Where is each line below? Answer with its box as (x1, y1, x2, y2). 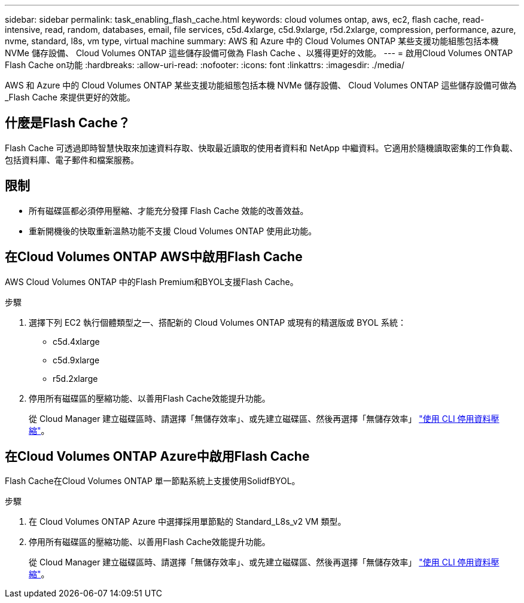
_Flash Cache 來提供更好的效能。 (5, 92, 135, 102)
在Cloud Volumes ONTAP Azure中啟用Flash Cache (5, 448, 310, 464)
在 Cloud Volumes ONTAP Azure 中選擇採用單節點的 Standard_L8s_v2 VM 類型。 (29, 516, 346, 527)
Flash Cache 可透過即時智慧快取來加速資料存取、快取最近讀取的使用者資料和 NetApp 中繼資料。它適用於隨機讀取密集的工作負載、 (5, 142, 518, 153)
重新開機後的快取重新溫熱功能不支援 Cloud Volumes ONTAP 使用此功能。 (29, 225, 317, 236)
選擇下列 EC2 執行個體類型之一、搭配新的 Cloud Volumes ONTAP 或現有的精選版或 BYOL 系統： (29, 317, 406, 327)
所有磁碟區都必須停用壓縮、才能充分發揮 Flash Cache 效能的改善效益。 (29, 205, 309, 216)
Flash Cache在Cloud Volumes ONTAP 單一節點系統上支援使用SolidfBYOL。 (5, 476, 300, 486)
